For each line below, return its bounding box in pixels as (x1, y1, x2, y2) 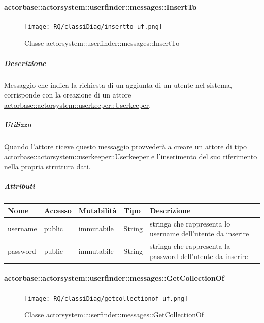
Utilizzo (4, 119, 31, 130)
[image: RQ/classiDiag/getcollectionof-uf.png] (24, 295, 188, 302)
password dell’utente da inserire (150, 250, 248, 261)
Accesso (44, 205, 72, 215)
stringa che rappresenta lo (150, 218, 230, 229)
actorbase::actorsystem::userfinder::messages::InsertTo (4, 1, 197, 12)
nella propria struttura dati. (4, 161, 91, 172)
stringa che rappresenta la (150, 241, 230, 251)
